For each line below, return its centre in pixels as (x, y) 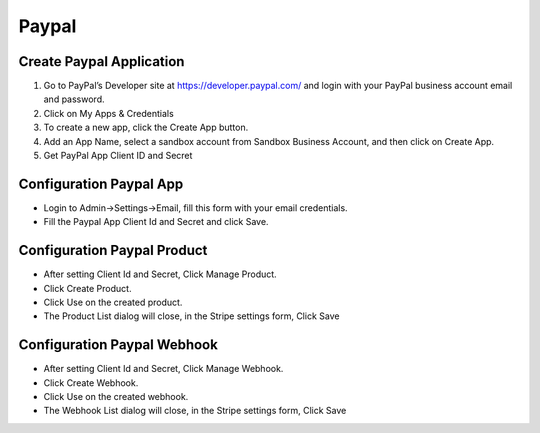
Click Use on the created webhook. (116, 397)
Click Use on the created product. (113, 302)
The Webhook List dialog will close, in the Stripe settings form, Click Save (195, 411)
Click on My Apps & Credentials (108, 113)
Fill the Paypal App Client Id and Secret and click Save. (156, 222)
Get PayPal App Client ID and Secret (118, 156)
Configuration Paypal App (101, 183)
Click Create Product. (87, 288)
